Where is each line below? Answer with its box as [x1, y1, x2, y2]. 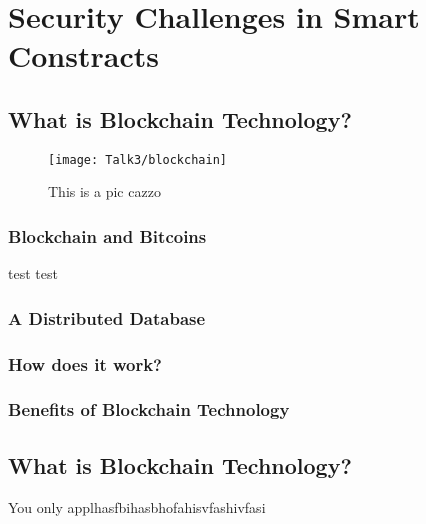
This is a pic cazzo [48, 181, 161, 202]
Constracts [8, 35, 159, 76]
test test [8, 263, 58, 284]
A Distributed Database [8, 305, 206, 330]
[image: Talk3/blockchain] [48, 152, 227, 167]
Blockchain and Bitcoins [8, 223, 207, 248]
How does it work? [8, 351, 163, 376]
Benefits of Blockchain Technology [8, 397, 290, 422]
